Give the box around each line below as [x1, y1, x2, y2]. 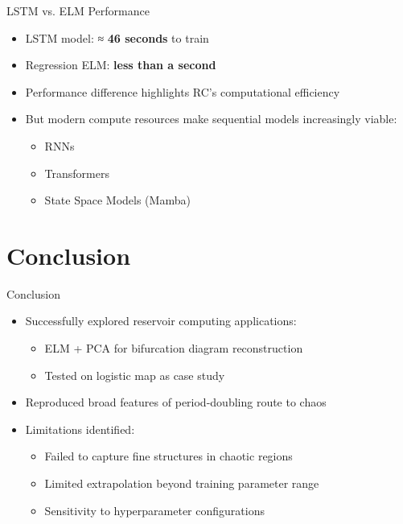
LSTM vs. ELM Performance [6, 2, 150, 19]
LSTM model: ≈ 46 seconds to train [25, 29, 209, 46]
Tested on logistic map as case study [44, 366, 225, 383]
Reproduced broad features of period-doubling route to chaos [25, 394, 327, 411]
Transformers [44, 164, 109, 181]
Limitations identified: [25, 420, 135, 437]
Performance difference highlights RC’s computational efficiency [25, 83, 340, 100]
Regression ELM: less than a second [25, 56, 216, 73]
